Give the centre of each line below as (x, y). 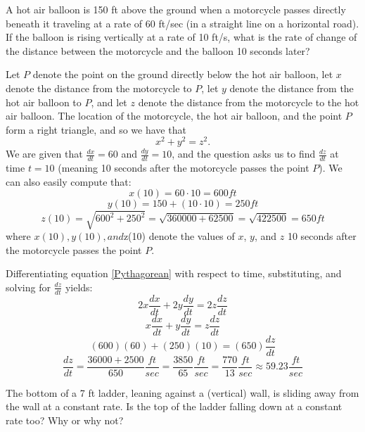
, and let (109, 102)
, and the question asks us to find (244, 154)
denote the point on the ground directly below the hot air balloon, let (183, 74)
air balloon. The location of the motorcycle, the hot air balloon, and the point (174, 116)
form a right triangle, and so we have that (96, 129)
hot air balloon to (44, 102)
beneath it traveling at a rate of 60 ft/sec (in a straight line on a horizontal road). (182, 23)
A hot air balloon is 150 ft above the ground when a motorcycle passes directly (176, 9)
